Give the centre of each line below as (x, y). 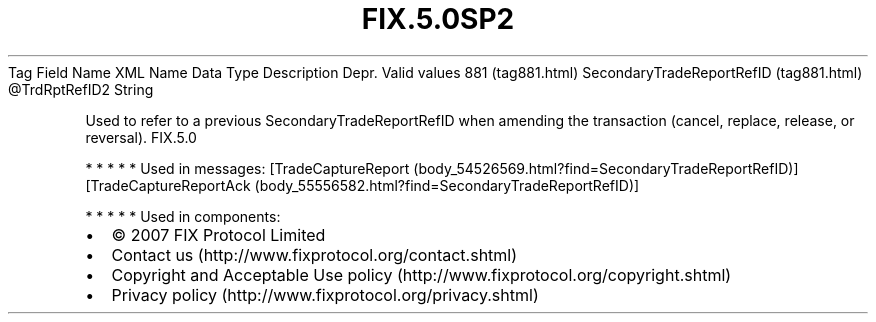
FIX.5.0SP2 (438, 19)
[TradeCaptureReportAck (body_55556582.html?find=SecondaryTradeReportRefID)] (362, 185)
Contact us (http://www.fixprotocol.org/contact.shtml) (314, 254)
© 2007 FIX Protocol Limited (218, 234)
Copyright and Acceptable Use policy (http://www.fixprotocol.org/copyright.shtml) (421, 274)
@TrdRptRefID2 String (81, 89)
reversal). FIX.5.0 (141, 137)
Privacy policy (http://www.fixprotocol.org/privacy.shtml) (325, 294)
